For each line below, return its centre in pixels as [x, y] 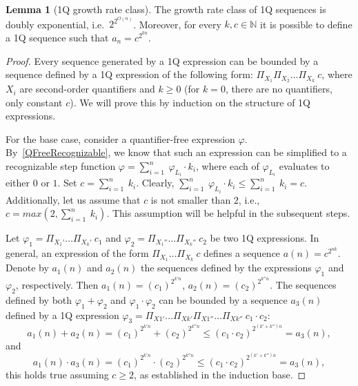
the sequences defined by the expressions [226, 268]
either [18, 183]
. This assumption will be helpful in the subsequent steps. [228, 213]
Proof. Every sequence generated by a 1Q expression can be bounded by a [162, 60]
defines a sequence [242, 253]
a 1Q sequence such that [57, 37]
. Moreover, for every [177, 24]
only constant [34, 102]
